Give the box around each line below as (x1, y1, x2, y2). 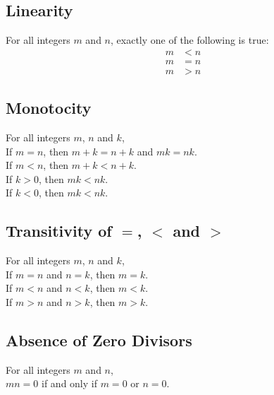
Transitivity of (6, 220, 112, 242)
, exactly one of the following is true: (111, 33, 269, 47)
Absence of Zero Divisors (6, 329, 192, 351)
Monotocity (6, 97, 92, 119)
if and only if (42, 376, 97, 391)
